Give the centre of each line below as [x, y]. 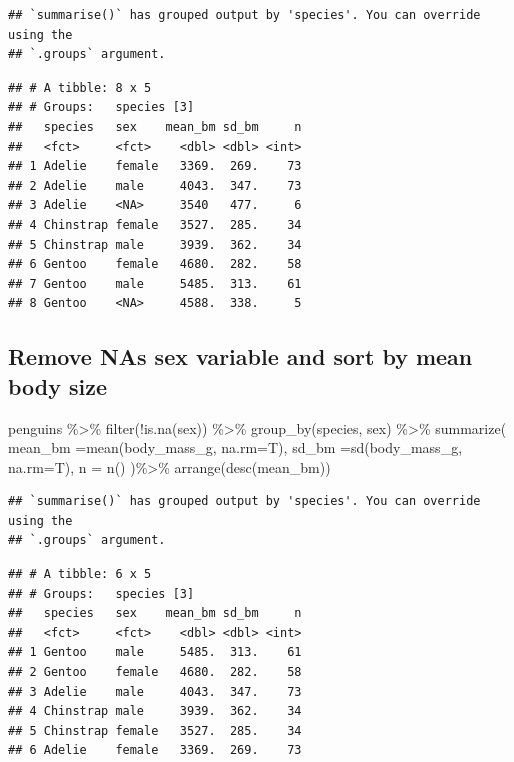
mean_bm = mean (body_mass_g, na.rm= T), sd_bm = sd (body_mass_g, [235, 447]
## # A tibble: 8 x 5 [80, 87]
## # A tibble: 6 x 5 [80, 574]
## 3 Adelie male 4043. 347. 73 [155, 691]
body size [58, 385]
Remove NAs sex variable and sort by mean [240, 356]
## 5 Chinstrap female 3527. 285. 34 [155, 730]
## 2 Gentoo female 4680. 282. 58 [155, 672]
